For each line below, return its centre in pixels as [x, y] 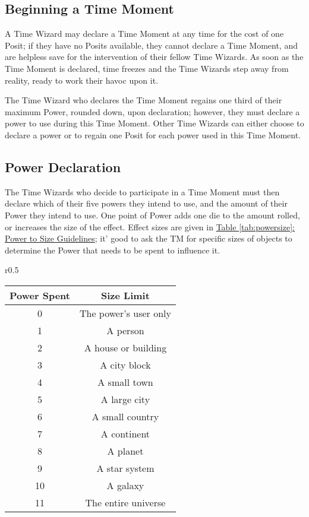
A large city [125, 399]
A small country [125, 416]
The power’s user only [125, 313]
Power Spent [40, 295]
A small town [125, 382]
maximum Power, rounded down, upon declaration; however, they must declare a [152, 111]
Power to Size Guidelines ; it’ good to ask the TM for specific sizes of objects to [149, 238]
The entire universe [125, 502]
